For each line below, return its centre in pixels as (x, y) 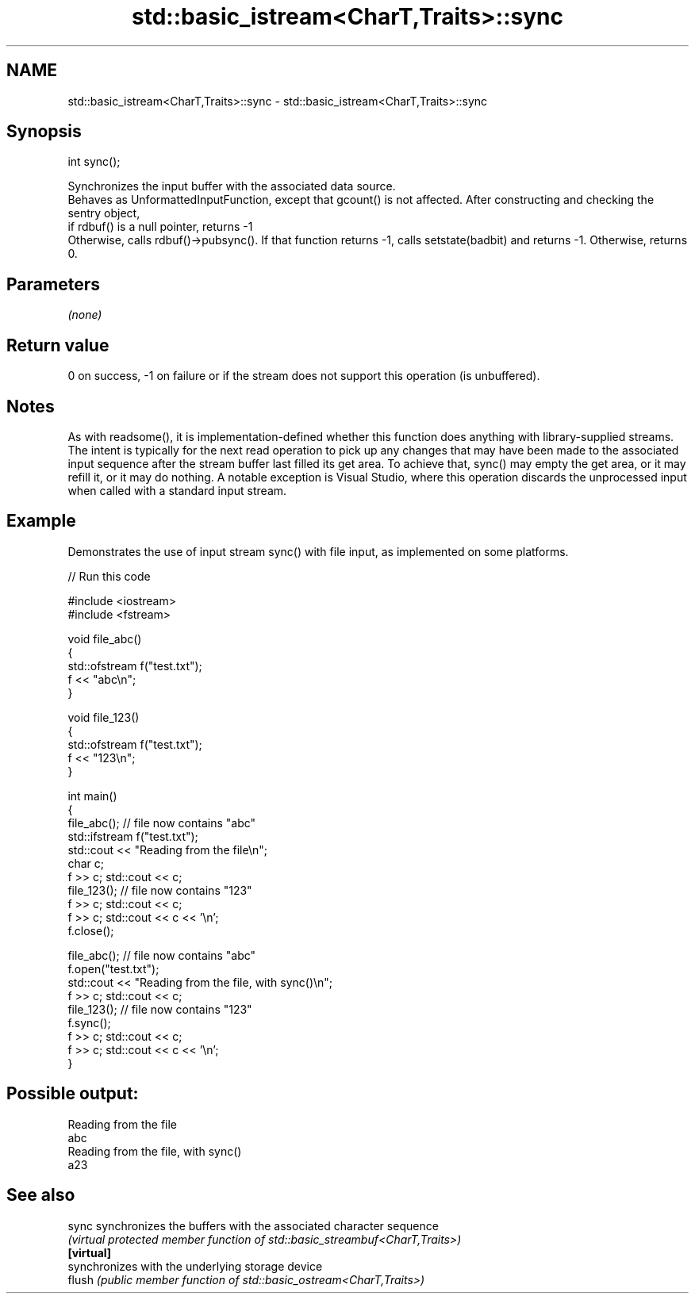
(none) (85, 315)
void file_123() (104, 717)
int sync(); (94, 162)
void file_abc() (105, 638)
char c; (86, 863)
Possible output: (73, 1094)
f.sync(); (89, 1022)
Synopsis (44, 132)
